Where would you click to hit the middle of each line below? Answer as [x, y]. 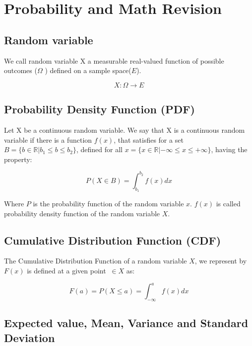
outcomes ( [21, 70]
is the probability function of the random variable [108, 204]
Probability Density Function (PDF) [99, 109]
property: [18, 159]
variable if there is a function [48, 139]
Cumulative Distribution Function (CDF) [113, 240]
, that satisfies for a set [149, 139]
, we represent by [221, 261]
